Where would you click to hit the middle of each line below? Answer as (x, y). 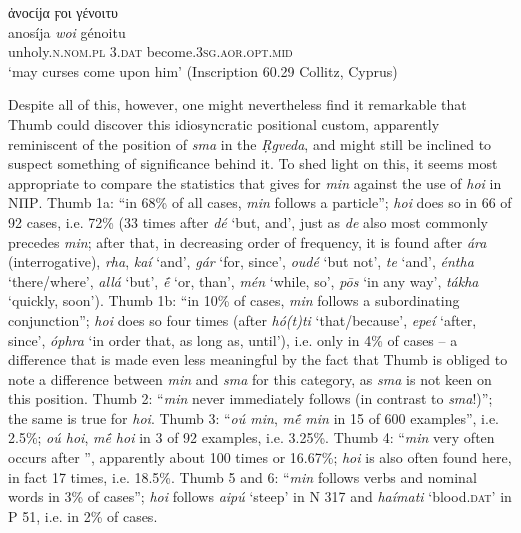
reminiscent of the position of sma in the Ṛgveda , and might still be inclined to (250, 143)
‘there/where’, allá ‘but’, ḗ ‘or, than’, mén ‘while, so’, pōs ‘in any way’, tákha (243, 280)
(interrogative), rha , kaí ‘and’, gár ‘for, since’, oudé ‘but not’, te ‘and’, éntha (241, 261)
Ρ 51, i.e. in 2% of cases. (83, 515)
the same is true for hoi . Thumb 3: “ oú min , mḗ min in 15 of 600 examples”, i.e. (254, 417)
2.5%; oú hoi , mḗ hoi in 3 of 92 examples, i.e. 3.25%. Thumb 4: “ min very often (251, 437)
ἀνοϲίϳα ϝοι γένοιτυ (63, 12)
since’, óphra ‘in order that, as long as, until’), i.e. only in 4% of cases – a (233, 339)
